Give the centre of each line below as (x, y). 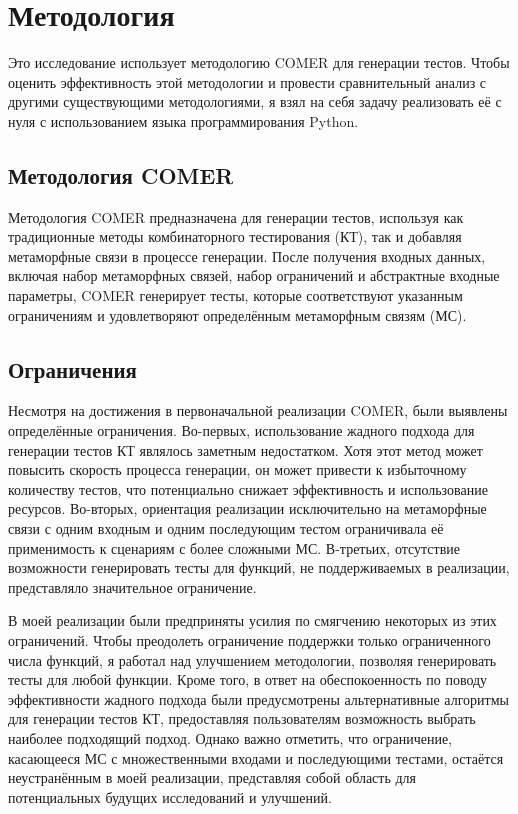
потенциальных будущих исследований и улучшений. (170, 796)
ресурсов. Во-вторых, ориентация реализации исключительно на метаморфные (247, 508)
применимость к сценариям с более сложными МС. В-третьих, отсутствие (234, 547)
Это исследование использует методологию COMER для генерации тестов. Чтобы (259, 62)
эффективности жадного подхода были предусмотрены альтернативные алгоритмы (258, 698)
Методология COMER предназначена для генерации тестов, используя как (236, 216)
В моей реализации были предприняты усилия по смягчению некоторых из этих (252, 620)
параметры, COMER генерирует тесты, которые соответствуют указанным (235, 295)
